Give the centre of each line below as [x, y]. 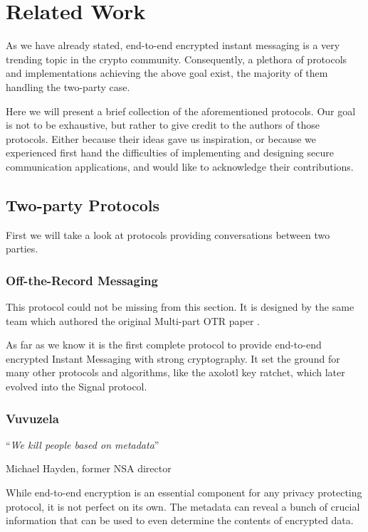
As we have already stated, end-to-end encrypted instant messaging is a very [173, 45]
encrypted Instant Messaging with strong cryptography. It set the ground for [173, 358]
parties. [22, 249]
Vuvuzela [32, 418]
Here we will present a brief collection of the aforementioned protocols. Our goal [181, 111]
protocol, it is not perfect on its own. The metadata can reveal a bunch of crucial [183, 506]
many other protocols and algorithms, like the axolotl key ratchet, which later [175, 372]
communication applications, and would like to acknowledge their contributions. [180, 166]
